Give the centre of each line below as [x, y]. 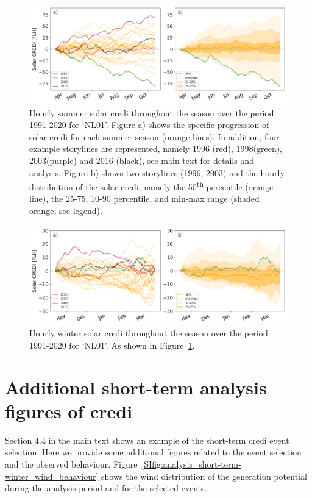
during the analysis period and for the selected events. [106, 488]
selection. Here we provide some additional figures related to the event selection [153, 452]
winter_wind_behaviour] [52, 476]
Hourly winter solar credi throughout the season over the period [149, 333]
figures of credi [69, 411]
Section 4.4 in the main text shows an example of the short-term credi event [147, 440]
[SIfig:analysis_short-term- [191, 464]
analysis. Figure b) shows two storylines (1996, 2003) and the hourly [157, 172]
